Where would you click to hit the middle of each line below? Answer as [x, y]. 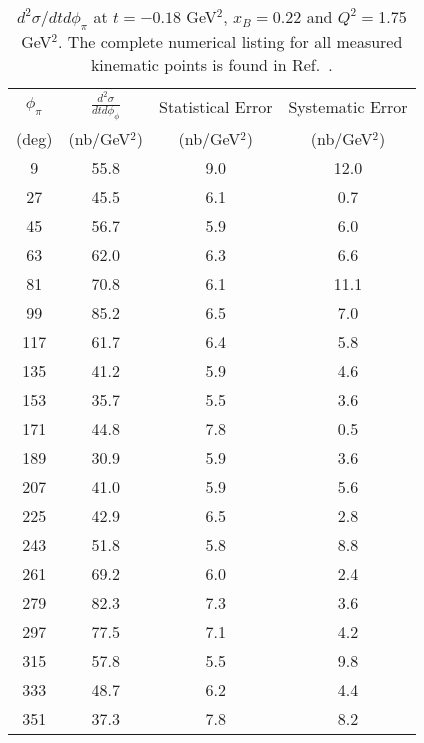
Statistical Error [216, 106]
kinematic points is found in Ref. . [211, 65]
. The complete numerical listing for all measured [230, 42]
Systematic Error [348, 106]
